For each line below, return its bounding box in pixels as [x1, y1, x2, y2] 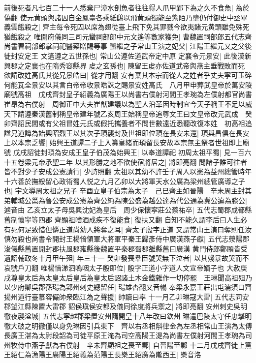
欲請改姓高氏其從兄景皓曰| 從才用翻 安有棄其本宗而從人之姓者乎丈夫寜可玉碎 [4, 70, 252, 80]
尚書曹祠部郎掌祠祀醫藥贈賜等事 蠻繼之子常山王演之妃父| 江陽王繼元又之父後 [4, 41, 252, 51]
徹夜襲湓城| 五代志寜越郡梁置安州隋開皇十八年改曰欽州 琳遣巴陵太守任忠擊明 [4, 311, 252, 321]
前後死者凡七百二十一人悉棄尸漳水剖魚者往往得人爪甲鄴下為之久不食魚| [4, 2, 233, 12]
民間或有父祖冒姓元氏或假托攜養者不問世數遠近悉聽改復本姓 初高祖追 [24, 118, 252, 128]
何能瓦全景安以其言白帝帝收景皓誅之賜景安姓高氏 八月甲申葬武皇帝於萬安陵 [4, 79, 252, 90]
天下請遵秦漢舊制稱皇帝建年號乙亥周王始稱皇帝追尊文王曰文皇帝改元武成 [4, 108, 238, 119]
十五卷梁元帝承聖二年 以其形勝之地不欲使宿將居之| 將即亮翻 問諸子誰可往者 [4, 156, 247, 167]
